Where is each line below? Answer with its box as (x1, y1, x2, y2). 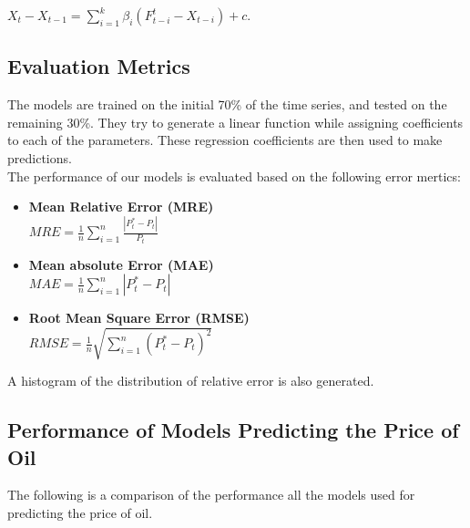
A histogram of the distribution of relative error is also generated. (7, 371, 374, 390)
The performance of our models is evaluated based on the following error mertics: (7, 166, 461, 185)
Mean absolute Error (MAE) (28, 254, 214, 274)
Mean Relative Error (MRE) (28, 197, 214, 216)
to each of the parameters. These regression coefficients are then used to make (7, 130, 443, 150)
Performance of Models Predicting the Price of (7, 416, 459, 444)
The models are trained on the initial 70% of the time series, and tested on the (7, 95, 447, 114)
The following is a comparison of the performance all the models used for (7, 485, 415, 504)
